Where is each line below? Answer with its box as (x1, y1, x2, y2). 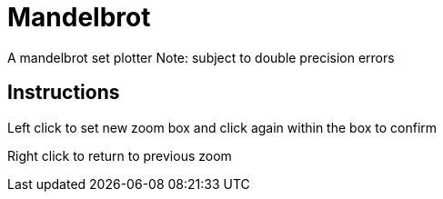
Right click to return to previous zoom (7, 147, 232, 164)
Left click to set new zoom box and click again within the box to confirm (7, 119, 438, 135)
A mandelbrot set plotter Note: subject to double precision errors (7, 49, 395, 65)
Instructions (7, 81, 120, 104)
